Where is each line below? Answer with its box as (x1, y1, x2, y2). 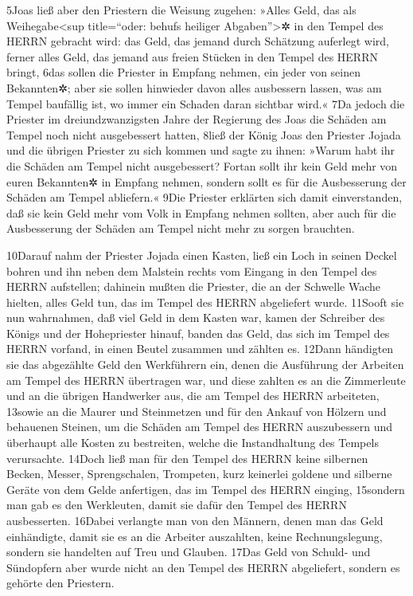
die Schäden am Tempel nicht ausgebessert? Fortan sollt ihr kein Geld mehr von (6, 157, 398, 174)
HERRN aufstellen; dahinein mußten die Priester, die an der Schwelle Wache (6, 278, 381, 295)
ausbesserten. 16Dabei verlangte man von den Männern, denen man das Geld (6, 512, 384, 528)
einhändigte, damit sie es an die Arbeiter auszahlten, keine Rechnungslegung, (6, 527, 383, 544)
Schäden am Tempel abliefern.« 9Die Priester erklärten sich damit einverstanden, (6, 189, 403, 206)
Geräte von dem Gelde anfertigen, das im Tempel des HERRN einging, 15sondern (6, 480, 405, 497)
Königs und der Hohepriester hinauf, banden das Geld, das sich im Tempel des (6, 324, 390, 341)
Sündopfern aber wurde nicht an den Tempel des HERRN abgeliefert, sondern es (6, 559, 400, 575)
